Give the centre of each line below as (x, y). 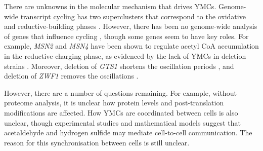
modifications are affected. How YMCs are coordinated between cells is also (121, 112)
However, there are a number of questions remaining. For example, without (120, 92)
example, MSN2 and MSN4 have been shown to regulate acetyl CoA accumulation (131, 46)
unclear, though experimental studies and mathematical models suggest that (122, 122)
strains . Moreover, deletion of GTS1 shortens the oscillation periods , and (119, 66)
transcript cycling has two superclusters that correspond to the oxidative (133, 16)
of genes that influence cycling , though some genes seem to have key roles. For (126, 36)
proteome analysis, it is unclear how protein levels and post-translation (114, 103)
